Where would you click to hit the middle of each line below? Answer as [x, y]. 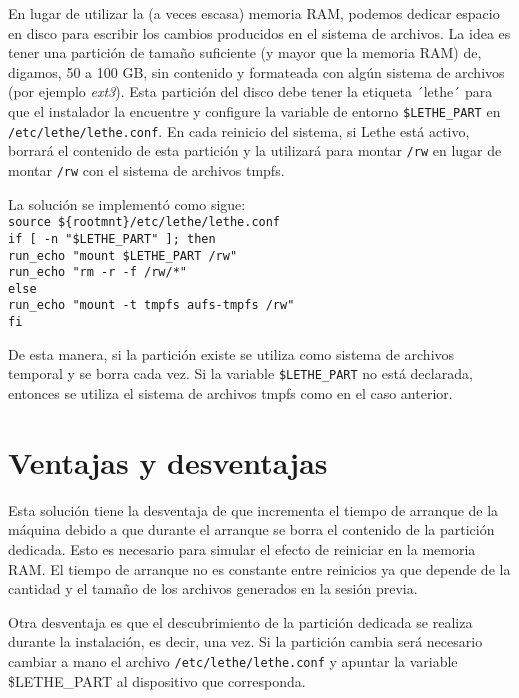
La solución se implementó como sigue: [127, 203]
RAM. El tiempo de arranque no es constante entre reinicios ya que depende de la [259, 568]
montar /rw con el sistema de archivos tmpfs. [146, 169]
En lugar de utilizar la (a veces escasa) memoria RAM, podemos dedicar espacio [254, 13]
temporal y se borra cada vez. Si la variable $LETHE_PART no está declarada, [240, 373]
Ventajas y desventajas [168, 461]
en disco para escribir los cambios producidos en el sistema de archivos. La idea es [259, 32]
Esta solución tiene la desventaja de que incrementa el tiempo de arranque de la [253, 509]
